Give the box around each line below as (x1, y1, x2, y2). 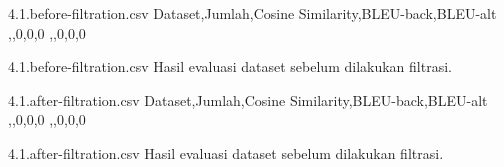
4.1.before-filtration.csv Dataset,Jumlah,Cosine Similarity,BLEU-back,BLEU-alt (8, 3, 497, 23)
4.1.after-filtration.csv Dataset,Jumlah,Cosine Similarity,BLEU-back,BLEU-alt (8, 89, 488, 110)
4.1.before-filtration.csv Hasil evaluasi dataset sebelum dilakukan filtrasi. (8, 56, 452, 77)
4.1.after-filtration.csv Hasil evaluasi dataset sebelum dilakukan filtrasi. (8, 142, 444, 163)
